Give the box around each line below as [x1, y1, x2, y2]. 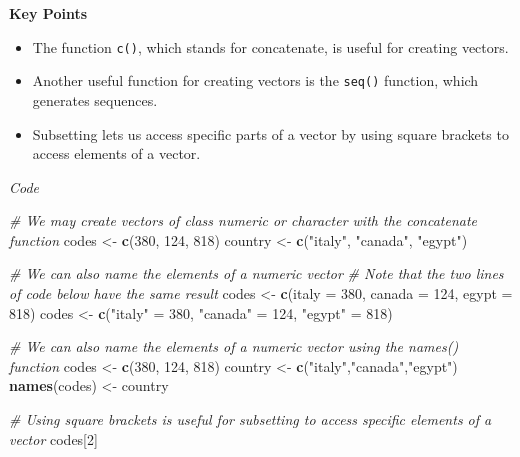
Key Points [9, 3, 88, 23]
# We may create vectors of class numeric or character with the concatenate [9, 210, 478, 231]
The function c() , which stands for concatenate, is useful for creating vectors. [32, 36, 509, 57]
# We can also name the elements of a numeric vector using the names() [9, 336, 459, 357]
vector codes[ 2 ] [9, 428, 98, 449]
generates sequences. [32, 89, 158, 110]
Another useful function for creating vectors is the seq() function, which [32, 70, 479, 91]
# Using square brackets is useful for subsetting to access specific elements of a [9, 409, 492, 430]
